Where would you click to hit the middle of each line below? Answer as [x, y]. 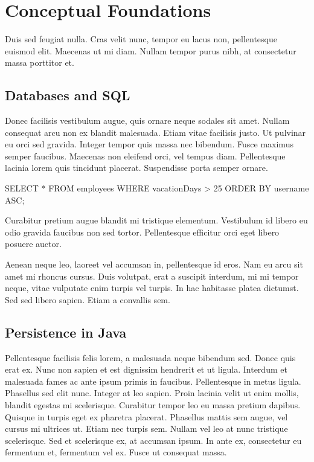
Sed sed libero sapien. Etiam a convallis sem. [88, 299]
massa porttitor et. [40, 63]
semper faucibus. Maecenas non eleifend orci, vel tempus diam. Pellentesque [145, 156]
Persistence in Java [66, 332]
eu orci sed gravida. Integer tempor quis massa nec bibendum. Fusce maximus [149, 144]
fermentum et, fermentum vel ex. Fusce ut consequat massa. [116, 452]
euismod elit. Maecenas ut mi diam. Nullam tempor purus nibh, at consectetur [151, 50]
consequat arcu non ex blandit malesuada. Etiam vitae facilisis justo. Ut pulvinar [155, 132]
